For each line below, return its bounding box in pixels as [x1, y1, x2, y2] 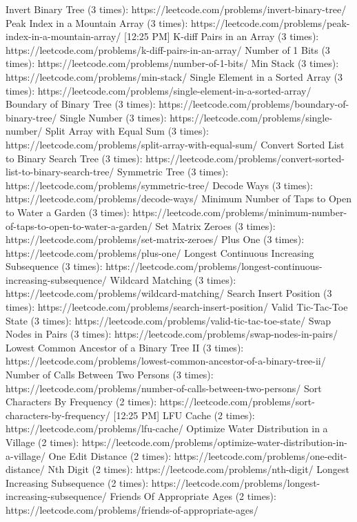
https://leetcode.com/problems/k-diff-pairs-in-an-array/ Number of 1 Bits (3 [6, 42, 330, 57]
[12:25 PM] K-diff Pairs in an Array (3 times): [123, 29, 319, 43]
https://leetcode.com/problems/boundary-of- [159, 97, 349, 111]
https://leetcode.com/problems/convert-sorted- [145, 151, 345, 165]
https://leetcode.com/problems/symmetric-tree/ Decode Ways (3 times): [6, 177, 313, 192]
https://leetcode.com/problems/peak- [191, 15, 350, 30]
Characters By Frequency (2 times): [6, 394, 157, 409]
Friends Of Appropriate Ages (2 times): [110, 489, 276, 503]
